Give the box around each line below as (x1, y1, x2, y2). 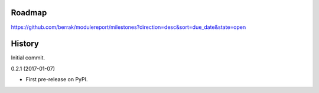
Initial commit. (11, 54, 45, 61)
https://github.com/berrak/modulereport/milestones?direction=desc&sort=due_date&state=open (11, 24, 246, 31)
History (11, 39, 40, 49)
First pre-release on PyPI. (25, 76, 88, 83)
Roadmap (11, 8, 47, 18)
